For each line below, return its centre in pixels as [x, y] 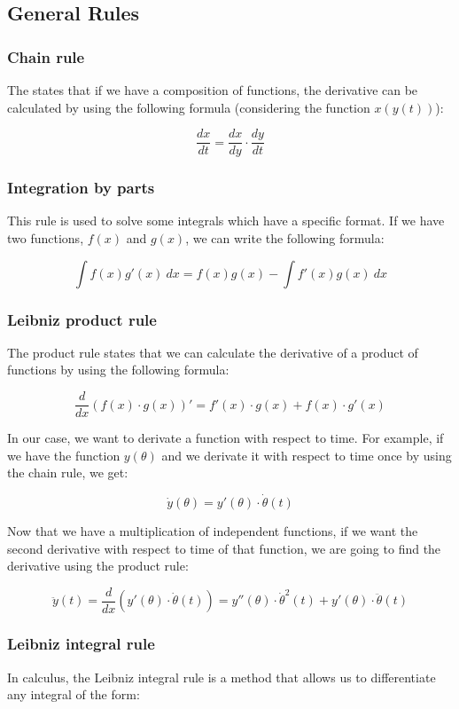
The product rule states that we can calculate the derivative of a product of [213, 352]
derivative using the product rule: [98, 566]
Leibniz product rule [82, 319]
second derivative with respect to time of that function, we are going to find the [224, 548]
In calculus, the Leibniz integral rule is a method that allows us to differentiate [222, 677]
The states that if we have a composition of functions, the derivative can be [213, 90]
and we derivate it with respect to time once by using [307, 455]
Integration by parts [81, 188]
